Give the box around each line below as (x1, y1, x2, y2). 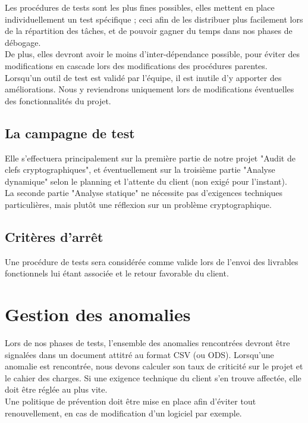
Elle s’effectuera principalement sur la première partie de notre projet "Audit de (5, 151, 296, 164)
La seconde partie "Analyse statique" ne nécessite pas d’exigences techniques (5, 186, 283, 199)
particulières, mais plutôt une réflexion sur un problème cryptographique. (5, 198, 272, 210)
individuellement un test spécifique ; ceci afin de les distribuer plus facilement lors (5, 13, 303, 25)
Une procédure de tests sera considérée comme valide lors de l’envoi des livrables (5, 255, 298, 268)
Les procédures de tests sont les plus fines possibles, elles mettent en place (5, 1, 275, 13)
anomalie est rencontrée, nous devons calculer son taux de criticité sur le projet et (5, 360, 303, 372)
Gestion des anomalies (5, 302, 191, 326)
